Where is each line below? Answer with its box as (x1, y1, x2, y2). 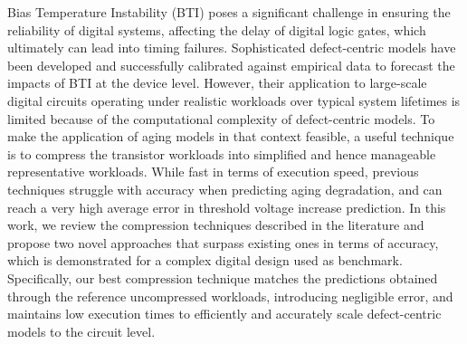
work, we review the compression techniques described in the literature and (7, 215, 424, 234)
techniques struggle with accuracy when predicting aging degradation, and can (7, 179, 443, 198)
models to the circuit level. (7, 321, 156, 340)
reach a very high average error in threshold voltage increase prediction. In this (7, 197, 446, 216)
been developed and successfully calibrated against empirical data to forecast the (7, 55, 455, 74)
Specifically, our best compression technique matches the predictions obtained (7, 268, 438, 287)
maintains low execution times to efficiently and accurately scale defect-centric (7, 304, 442, 323)
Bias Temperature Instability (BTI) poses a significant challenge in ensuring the (7, 3, 451, 21)
